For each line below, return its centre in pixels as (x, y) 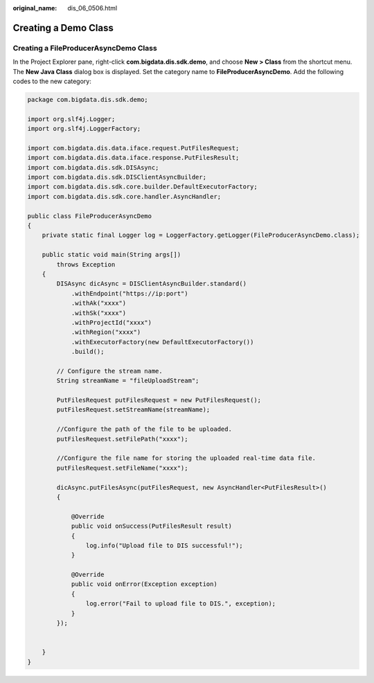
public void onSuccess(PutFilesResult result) (151, 526)
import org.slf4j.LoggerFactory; (84, 129)
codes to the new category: (52, 81)
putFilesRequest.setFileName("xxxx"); (122, 468)
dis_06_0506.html (92, 8)
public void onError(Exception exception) (144, 584)
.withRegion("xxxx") (106, 332)
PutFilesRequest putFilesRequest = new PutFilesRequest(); (159, 400)
